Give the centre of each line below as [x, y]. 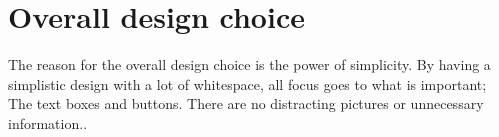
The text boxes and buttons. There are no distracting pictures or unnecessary [246, 103]
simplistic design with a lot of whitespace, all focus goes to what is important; [247, 83]
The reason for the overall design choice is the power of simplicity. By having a [249, 64]
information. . [48, 122]
